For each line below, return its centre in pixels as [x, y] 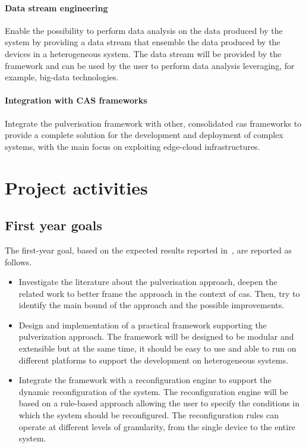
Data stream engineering [56, 7]
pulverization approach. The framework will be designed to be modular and [156, 336]
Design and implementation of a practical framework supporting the [143, 325]
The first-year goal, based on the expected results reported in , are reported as [148, 250]
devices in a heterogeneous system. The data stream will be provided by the [143, 53]
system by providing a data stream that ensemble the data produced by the [143, 42]
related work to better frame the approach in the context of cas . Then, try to [159, 293]
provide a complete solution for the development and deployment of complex [144, 135]
